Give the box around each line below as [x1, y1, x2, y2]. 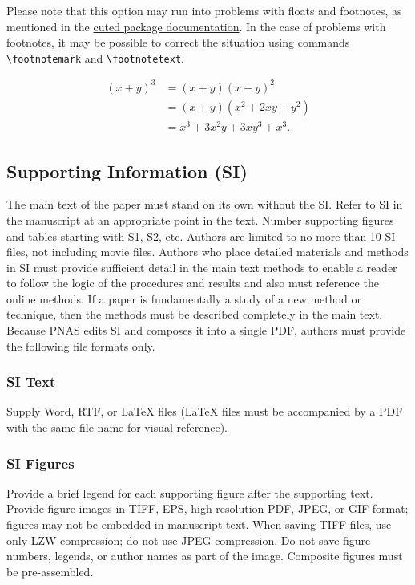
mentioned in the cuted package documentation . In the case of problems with [6, 18, 386, 35]
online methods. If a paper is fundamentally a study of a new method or [6, 290, 361, 307]
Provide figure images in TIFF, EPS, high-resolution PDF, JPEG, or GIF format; [6, 500, 409, 517]
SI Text [6, 372, 56, 392]
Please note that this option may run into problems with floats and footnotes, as [6, 2, 402, 18]
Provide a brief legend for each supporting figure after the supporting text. [6, 484, 373, 501]
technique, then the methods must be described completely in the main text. [6, 306, 383, 323]
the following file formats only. [6, 337, 155, 354]
